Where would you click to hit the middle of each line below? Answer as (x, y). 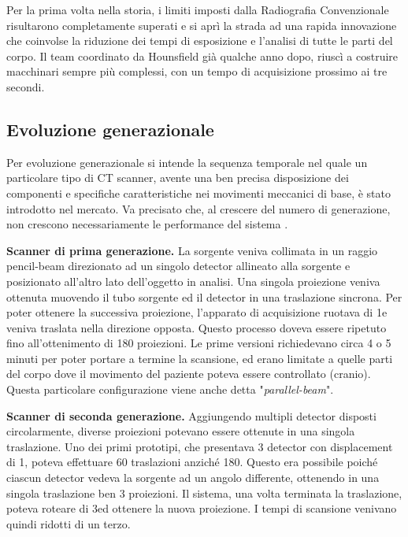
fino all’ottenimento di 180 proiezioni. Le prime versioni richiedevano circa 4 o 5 (199, 343)
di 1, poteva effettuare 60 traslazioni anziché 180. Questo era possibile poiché (192, 462)
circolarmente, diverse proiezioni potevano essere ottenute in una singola (181, 431)
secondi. (26, 86)
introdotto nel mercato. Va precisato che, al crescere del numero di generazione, (198, 208)
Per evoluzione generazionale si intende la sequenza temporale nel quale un (187, 162)
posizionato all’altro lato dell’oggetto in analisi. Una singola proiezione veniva (193, 281)
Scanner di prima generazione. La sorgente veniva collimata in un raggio (192, 250)
